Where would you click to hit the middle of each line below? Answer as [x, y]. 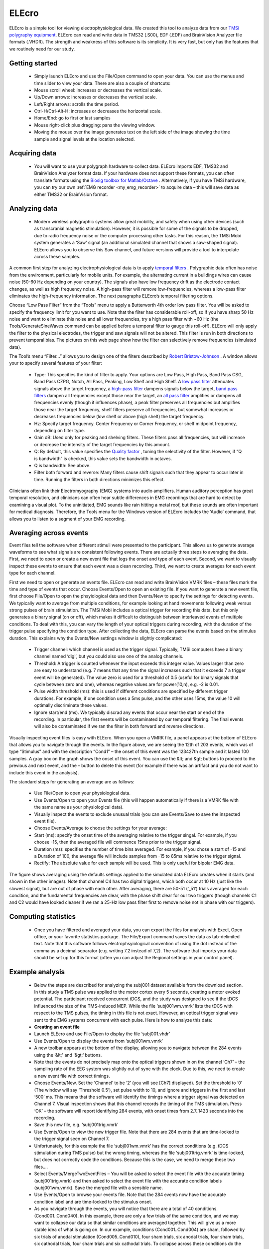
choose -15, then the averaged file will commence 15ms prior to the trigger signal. [118, 842]
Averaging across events [49, 533]
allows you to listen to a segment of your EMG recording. [67, 519]
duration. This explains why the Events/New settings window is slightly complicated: [96, 638]
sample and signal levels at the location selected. [84, 139]
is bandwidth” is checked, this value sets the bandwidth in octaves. [103, 458]
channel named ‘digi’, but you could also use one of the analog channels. [109, 656]
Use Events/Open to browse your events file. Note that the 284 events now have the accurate [130, 1195]
